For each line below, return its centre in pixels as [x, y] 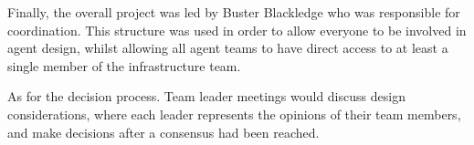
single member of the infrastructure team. [124, 65]
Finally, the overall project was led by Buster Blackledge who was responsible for [234, 12]
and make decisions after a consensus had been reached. [163, 132]
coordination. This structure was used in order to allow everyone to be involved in [237, 30]
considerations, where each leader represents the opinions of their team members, [234, 114]
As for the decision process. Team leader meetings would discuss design [206, 96]
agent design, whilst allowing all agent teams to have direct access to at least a [228, 48]
